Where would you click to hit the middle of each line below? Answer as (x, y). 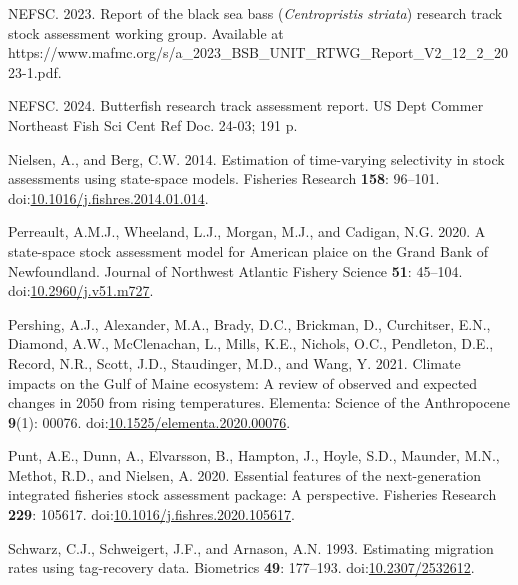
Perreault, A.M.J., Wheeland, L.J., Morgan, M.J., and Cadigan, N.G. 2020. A (247, 231)
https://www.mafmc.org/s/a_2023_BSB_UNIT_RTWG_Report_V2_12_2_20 (258, 52)
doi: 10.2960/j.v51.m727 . (81, 290)
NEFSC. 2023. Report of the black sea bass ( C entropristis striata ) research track (255, 13)
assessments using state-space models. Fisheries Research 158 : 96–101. (224, 178)
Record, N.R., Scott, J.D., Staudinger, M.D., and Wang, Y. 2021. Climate (234, 362)
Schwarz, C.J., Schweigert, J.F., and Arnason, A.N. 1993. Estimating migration (251, 547)
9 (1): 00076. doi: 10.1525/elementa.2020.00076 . (149, 421)
